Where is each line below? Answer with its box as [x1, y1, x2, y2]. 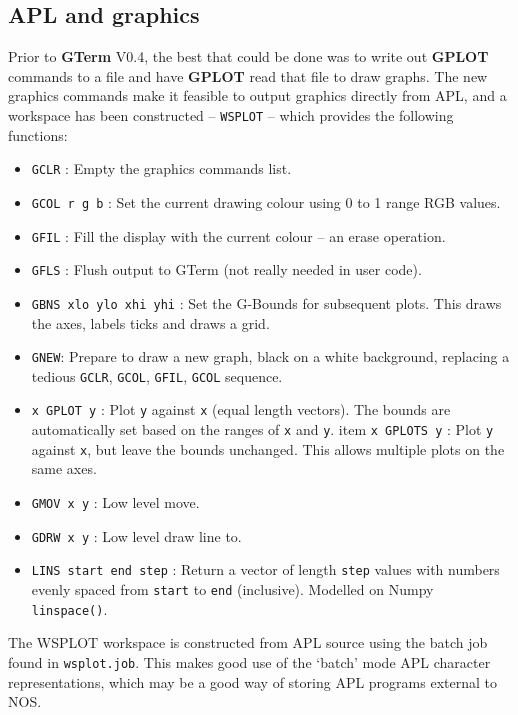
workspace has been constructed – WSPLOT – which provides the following [8, 104, 454, 125]
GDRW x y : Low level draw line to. [31, 525, 242, 546]
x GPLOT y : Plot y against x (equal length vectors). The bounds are [31, 399, 451, 420]
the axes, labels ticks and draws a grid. [31, 312, 270, 333]
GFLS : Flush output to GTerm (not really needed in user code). [31, 259, 422, 280]
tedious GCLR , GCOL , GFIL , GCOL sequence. [31, 365, 283, 386]
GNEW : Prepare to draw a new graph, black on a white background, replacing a [31, 346, 510, 367]
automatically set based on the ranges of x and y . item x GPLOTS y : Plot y [31, 419, 494, 440]
